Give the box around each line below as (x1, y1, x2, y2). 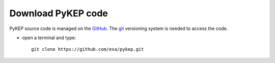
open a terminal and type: (22, 35, 76, 41)
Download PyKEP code (9, 8, 108, 19)
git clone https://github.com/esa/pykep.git (31, 46, 145, 52)
